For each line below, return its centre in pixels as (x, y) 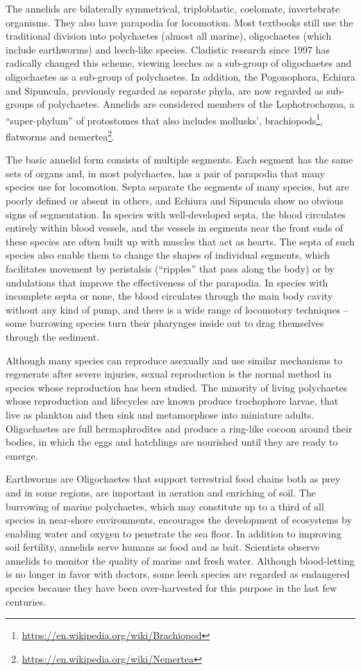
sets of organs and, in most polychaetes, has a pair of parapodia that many (165, 173)
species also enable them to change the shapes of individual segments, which (168, 255)
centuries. (26, 601)
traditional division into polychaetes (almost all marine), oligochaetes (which (169, 36)
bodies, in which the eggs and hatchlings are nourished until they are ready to (172, 442)
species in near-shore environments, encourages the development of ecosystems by (179, 520)
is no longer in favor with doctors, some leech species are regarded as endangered (178, 574)
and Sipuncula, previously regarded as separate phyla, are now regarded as (165, 90)
